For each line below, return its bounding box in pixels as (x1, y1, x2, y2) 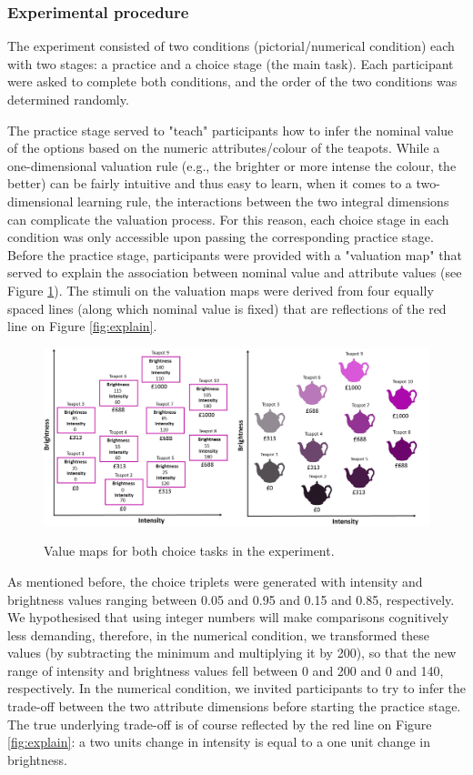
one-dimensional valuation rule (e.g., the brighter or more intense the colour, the (7, 156, 457, 175)
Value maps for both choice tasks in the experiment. (44, 541, 335, 560)
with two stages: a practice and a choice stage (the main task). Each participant (7, 54, 454, 73)
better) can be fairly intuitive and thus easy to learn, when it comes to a (7, 174, 412, 193)
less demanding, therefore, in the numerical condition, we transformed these (7, 625, 430, 644)
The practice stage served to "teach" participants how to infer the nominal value (7, 120, 454, 139)
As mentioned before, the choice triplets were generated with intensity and (7, 571, 423, 590)
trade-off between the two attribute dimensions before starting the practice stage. (7, 697, 461, 716)
